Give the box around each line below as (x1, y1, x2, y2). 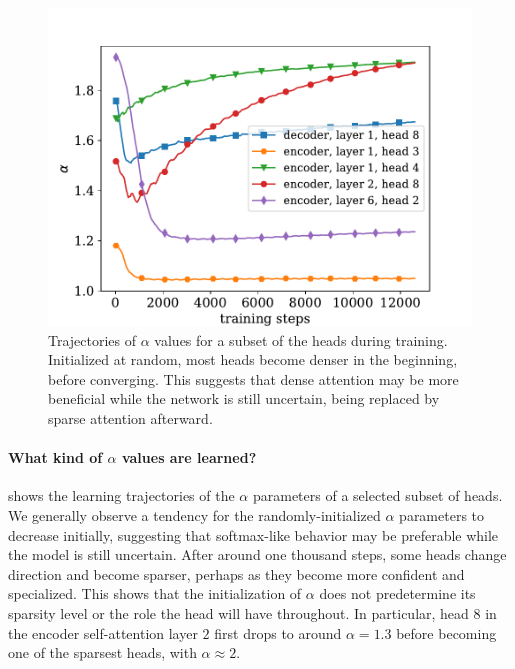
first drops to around (214, 622, 342, 643)
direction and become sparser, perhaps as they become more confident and (8, 563, 465, 584)
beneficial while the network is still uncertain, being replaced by (48, 388, 440, 409)
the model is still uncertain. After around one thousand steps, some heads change (8, 544, 507, 565)
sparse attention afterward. (48, 407, 213, 428)
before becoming (396, 622, 497, 643)
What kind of (8, 447, 103, 468)
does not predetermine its (319, 583, 476, 604)
